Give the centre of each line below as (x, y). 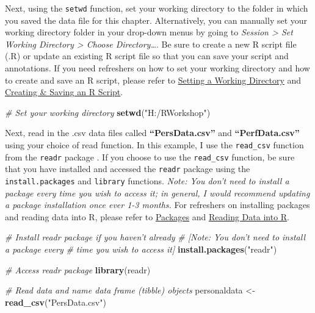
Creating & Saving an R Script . (64, 92)
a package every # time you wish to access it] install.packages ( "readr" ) (141, 249)
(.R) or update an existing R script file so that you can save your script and (147, 56)
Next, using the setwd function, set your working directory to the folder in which (157, 8)
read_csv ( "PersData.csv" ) (56, 302)
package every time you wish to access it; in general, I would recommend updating (157, 192)
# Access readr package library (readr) (78, 269)
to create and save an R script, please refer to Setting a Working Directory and (153, 80)
